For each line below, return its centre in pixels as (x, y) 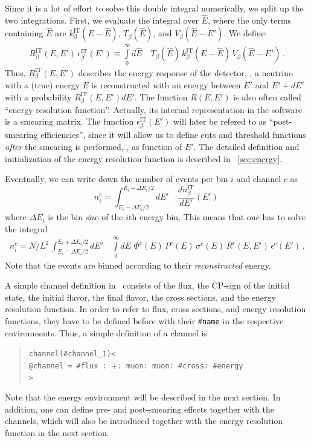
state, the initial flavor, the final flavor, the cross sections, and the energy (140, 297)
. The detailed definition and (246, 146)
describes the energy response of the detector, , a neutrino (185, 72)
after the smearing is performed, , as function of (94, 146)
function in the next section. (57, 432)
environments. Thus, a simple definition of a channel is (106, 332)
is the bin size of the (85, 217)
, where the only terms (249, 20)
